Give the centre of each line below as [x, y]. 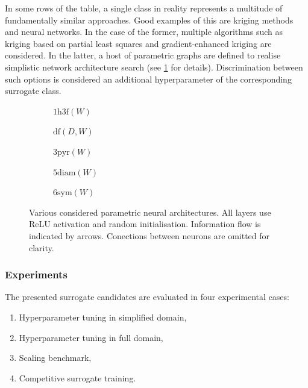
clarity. [42, 247]
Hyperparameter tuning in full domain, [91, 337]
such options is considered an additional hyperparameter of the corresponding [148, 79]
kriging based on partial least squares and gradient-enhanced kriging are [138, 43]
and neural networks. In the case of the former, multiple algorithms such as [144, 32]
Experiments [36, 274]
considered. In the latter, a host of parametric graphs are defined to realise [143, 55]
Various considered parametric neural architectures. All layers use [150, 212]
